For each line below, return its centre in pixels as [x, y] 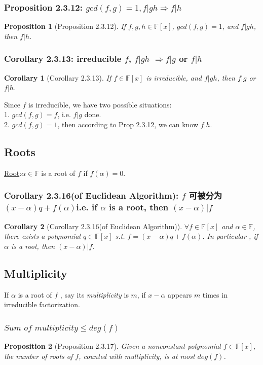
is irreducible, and [174, 77]
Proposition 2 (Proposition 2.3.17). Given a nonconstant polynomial [112, 346]
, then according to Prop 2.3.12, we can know [128, 124]
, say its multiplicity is [94, 294]
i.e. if [87, 207]
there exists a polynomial [42, 236]
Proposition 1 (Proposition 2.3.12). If [65, 26]
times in [215, 294]
